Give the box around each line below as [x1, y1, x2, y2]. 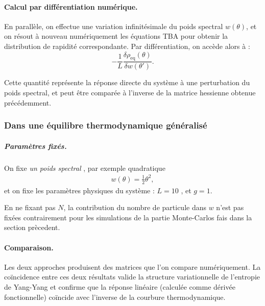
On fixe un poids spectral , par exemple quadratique [4, 162, 165, 173]
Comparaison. [4, 242, 54, 252]
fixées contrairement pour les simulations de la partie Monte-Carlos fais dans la [4, 212, 252, 222]
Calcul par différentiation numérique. [4, 1, 138, 12]
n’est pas [216, 202, 244, 213]
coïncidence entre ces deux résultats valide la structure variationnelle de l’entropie [4, 271, 260, 282]
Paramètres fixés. [4, 140, 67, 151]
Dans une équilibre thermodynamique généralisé [4, 119, 207, 132]
